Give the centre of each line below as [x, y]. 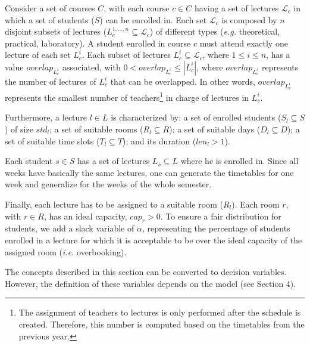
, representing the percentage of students [216, 228]
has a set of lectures [113, 161]
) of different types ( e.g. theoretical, [215, 31]
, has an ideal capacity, [85, 216]
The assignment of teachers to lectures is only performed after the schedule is [160, 312]
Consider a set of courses [50, 8]
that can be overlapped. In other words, [183, 81]
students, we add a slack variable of [70, 228]
